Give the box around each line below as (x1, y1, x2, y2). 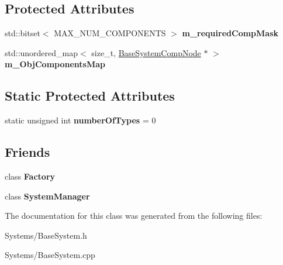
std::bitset (5, 27, 40, 39)
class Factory (5, 170, 56, 182)
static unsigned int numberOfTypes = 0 (5, 114, 156, 126)
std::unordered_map (5, 46, 78, 58)
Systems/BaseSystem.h (5, 229, 87, 241)
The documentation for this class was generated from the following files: (5, 209, 263, 222)
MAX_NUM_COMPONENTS (54, 27, 166, 39)
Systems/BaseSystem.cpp (5, 249, 95, 261)
